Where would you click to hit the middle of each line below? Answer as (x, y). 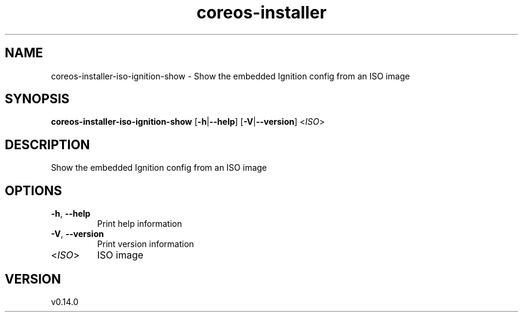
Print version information (145, 244)
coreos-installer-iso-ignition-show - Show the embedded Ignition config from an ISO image (230, 76)
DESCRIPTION (47, 144)
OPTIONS (33, 190)
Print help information (139, 224)
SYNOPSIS (37, 99)
